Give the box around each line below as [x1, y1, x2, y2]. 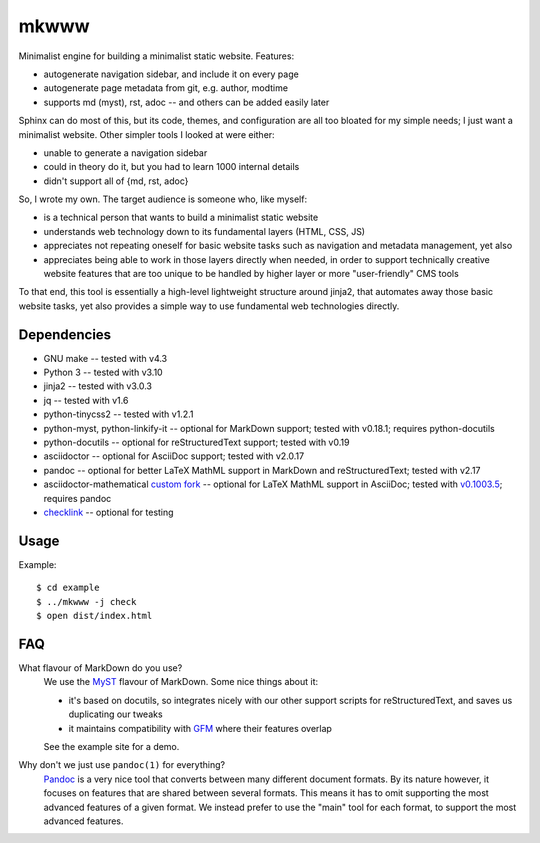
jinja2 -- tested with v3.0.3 [43, 380, 153, 392]
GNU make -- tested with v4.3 [43, 352, 168, 364]
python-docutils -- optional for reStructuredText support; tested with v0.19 [43, 436, 350, 449]
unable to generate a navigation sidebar [43, 146, 208, 159]
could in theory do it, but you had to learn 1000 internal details [43, 161, 300, 173]
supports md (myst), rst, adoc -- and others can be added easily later [43, 96, 330, 108]
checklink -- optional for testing [43, 506, 174, 518]
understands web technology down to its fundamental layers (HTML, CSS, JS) [43, 225, 365, 237]
